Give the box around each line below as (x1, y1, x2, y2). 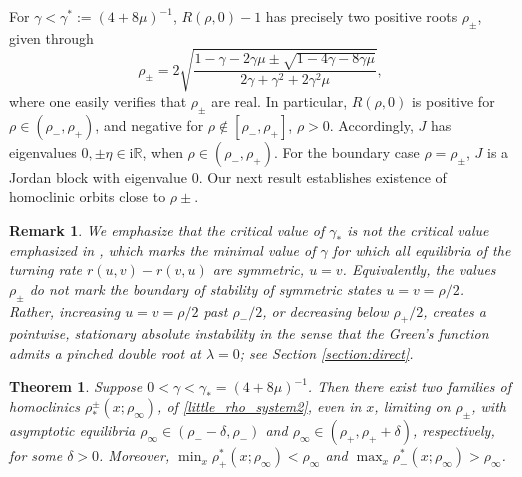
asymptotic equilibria (9, 420, 136, 441)
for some (9, 445, 63, 466)
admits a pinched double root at (9, 342, 201, 363)
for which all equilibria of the (332, 239, 511, 260)
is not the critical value (347, 219, 489, 240)
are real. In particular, (211, 90, 348, 111)
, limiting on (374, 396, 451, 417)
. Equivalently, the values (342, 259, 496, 280)
